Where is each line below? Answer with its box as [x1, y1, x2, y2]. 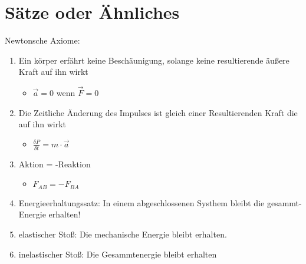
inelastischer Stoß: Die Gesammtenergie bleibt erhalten [18, 247, 217, 260]
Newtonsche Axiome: [5, 34, 80, 47]
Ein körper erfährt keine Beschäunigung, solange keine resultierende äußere [18, 54, 289, 66]
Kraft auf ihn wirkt [18, 65, 88, 78]
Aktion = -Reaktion [18, 157, 91, 170]
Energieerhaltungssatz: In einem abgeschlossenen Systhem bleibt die [18, 196, 265, 209]
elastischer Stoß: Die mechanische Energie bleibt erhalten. [18, 227, 227, 240]
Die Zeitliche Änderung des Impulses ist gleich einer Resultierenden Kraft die [18, 106, 298, 118]
